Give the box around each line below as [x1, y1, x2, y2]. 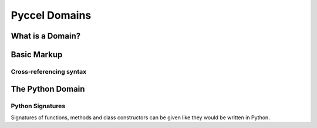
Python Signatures [11, 102, 66, 110]
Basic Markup [11, 50, 63, 60]
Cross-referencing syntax [11, 67, 87, 75]
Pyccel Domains [11, 9, 92, 22]
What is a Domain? [11, 31, 81, 41]
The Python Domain [11, 84, 85, 94]
